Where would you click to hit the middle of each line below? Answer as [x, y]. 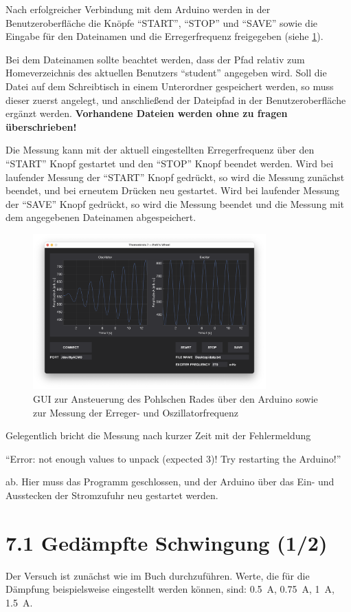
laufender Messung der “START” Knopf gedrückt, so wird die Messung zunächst [175, 177]
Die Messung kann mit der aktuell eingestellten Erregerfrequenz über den [160, 150]
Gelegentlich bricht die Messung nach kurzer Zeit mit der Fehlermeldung [158, 435]
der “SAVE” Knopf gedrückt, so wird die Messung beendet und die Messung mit [175, 203]
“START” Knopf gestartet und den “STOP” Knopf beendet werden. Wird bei [170, 163]
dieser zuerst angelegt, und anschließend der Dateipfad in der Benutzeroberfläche [176, 99]
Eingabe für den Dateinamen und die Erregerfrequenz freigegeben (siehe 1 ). [165, 36]
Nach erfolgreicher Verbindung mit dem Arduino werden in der [138, 9]
